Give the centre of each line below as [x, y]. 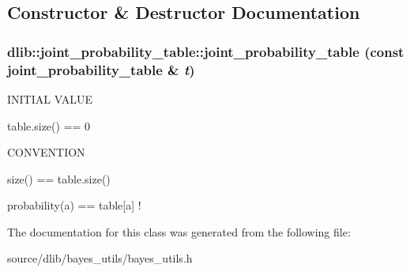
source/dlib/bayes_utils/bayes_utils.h [100, 258]
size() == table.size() [59, 178]
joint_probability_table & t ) [101, 69]
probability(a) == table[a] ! [74, 205]
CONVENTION [46, 152]
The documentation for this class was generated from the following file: [179, 231]
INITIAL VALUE [50, 98]
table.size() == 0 [49, 125]
